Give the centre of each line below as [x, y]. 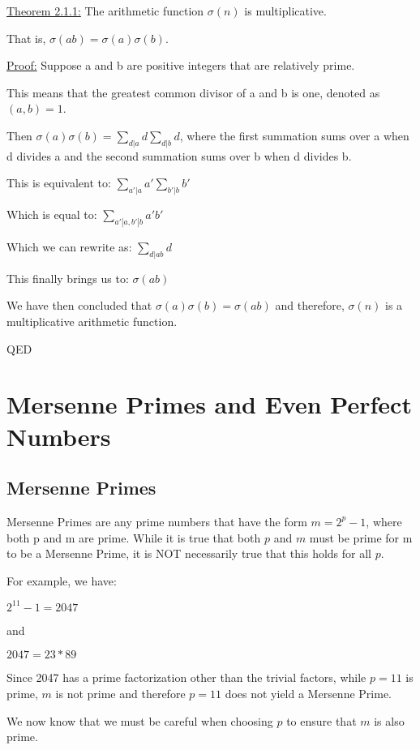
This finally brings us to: [68, 278]
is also [389, 720]
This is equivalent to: [59, 183]
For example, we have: [62, 580]
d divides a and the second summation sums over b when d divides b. [179, 155]
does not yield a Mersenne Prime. [308, 694]
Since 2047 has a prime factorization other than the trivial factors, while [186, 677]
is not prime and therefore [120, 694]
